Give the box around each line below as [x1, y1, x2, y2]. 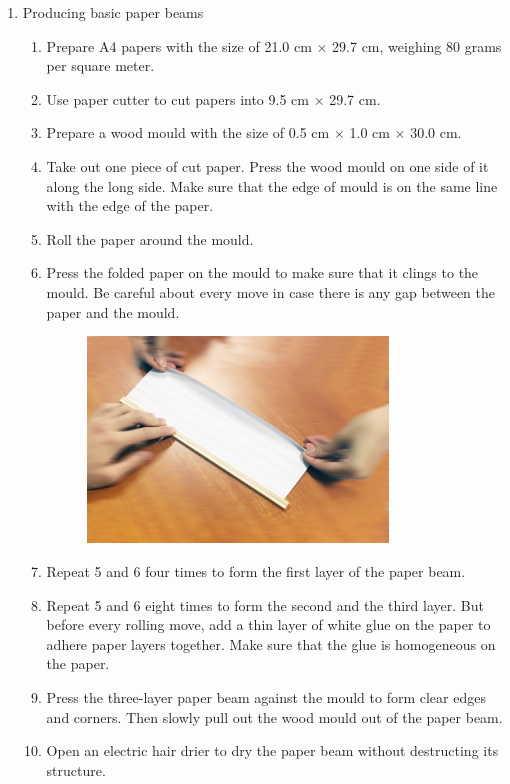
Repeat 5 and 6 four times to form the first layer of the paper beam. [46, 561, 466, 581]
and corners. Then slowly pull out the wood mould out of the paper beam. [46, 706, 503, 727]
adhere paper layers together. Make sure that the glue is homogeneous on [46, 633, 496, 654]
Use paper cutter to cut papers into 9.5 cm [46, 88, 309, 109]
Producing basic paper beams [22, 2, 204, 22]
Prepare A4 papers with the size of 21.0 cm [46, 35, 312, 56]
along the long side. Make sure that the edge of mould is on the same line [46, 175, 498, 196]
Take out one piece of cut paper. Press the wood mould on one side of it [46, 155, 489, 176]
